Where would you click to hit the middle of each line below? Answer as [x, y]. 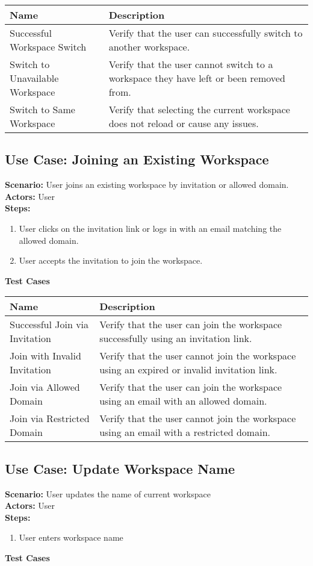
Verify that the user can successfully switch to [206, 33]
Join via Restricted [50, 418]
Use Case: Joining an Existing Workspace [137, 159]
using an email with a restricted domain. [185, 432]
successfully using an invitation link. [176, 338]
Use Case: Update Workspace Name [120, 468]
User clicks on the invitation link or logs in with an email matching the [150, 228]
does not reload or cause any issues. [184, 123]
